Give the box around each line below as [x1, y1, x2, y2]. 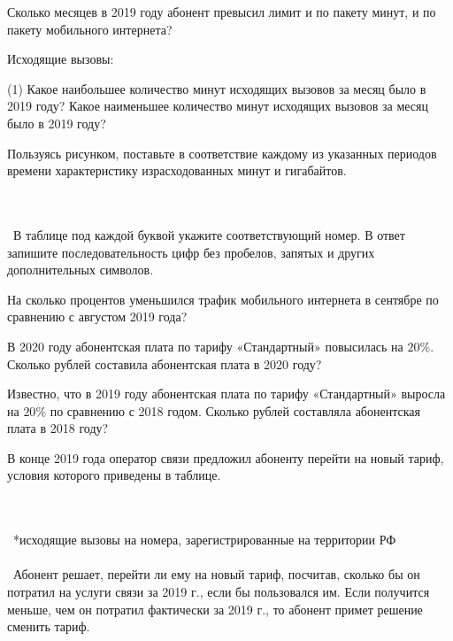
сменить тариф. [7, 617, 90, 636]
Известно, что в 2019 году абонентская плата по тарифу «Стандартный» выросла [7, 384, 446, 403]
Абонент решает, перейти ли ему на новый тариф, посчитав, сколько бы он [12, 565, 420, 583]
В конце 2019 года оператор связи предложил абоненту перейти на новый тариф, [7, 448, 444, 467]
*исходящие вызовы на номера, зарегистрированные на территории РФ [12, 530, 396, 549]
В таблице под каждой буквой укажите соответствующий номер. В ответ [12, 225, 405, 243]
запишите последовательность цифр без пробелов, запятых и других [7, 243, 375, 261]
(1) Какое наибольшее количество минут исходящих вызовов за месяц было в [7, 79, 426, 97]
